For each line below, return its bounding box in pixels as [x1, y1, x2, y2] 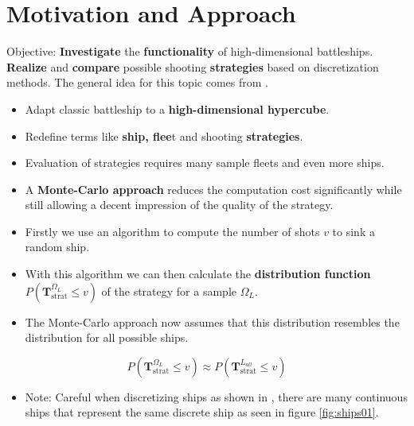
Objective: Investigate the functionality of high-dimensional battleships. [6, 43, 373, 60]
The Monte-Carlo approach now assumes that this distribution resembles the [25, 313, 400, 330]
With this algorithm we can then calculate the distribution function [25, 265, 371, 282]
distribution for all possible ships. [25, 329, 189, 346]
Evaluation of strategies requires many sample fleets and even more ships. [25, 154, 385, 171]
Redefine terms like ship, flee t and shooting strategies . [25, 127, 303, 144]
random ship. [25, 238, 90, 255]
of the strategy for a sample [101, 282, 236, 299]
